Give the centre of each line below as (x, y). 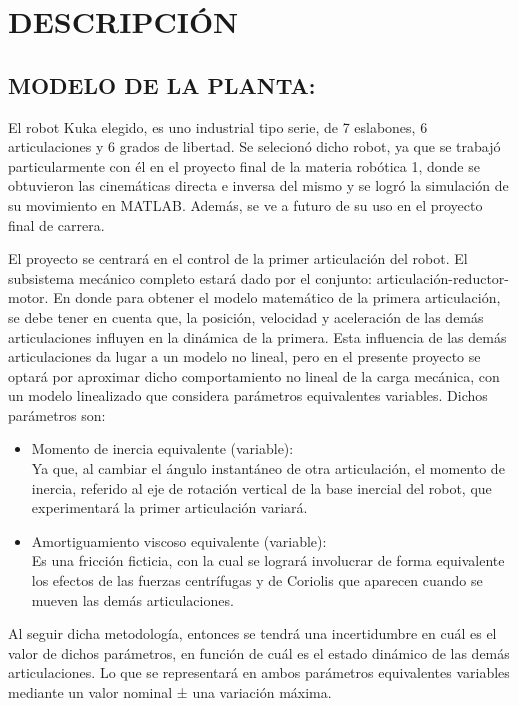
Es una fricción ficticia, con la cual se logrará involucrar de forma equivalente (268, 560)
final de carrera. (56, 224)
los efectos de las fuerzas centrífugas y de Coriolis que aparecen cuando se (257, 580)
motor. (28, 297)
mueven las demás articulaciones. (132, 599)
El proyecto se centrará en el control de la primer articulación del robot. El (238, 258)
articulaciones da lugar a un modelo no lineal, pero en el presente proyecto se (244, 356)
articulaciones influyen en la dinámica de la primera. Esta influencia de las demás (257, 336)
